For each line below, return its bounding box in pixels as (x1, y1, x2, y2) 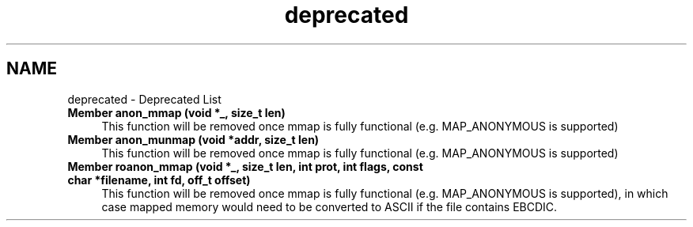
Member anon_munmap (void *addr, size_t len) (67, 132, 320, 146)
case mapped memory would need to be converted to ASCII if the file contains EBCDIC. (101, 199, 558, 214)
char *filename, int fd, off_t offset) (67, 172, 251, 187)
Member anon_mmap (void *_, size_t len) (67, 105, 286, 119)
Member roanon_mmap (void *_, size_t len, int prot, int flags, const (67, 159, 423, 173)
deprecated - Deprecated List (67, 92, 222, 106)
